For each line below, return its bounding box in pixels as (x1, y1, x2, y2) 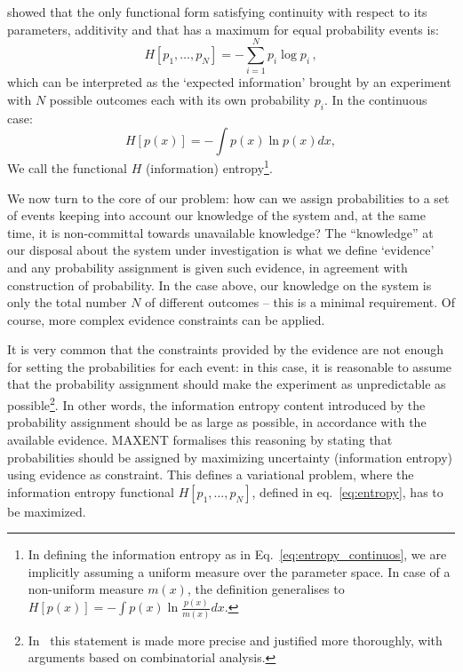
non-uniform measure (28, 580, 144, 598)
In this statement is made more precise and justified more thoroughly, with (28, 630, 443, 649)
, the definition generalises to (187, 580, 345, 598)
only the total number (7, 293, 127, 312)
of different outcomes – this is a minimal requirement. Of (145, 293, 455, 312)
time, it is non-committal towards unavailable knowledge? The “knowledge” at (7, 223, 434, 241)
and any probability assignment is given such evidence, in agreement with (7, 257, 408, 276)
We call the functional (7, 158, 127, 177)
